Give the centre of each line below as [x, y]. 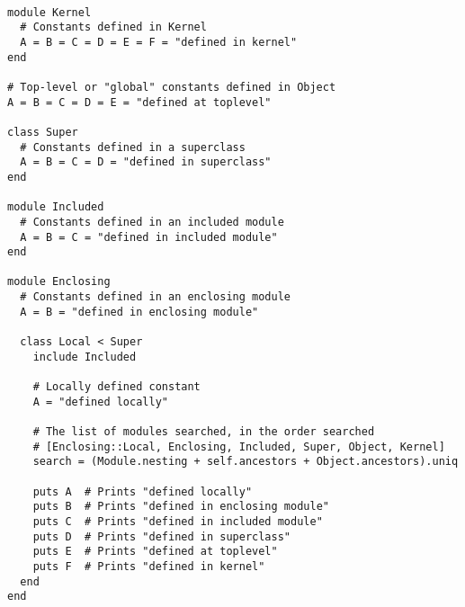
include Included [85, 357]
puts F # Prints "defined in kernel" [149, 566]
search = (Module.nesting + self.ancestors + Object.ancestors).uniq [246, 462]
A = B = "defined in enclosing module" [139, 312]
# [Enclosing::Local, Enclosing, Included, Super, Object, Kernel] [239, 446]
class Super [43, 132]
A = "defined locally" [100, 402]
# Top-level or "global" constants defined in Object [172, 87]
